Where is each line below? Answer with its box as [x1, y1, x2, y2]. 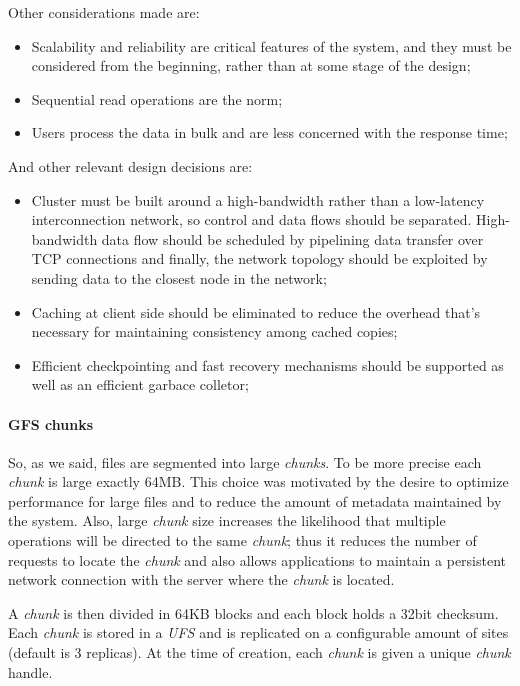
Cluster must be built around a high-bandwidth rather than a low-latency [31, 189, 485, 210]
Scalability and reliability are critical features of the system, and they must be [31, 35, 512, 56]
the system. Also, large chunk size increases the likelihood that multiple [8, 510, 446, 531]
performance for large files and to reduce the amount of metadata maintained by [8, 490, 502, 511]
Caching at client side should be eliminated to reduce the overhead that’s [31, 301, 481, 322]
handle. [8, 661, 53, 682]
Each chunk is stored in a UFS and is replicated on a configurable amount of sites [8, 622, 509, 643]
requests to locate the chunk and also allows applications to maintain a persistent [8, 549, 507, 570]
